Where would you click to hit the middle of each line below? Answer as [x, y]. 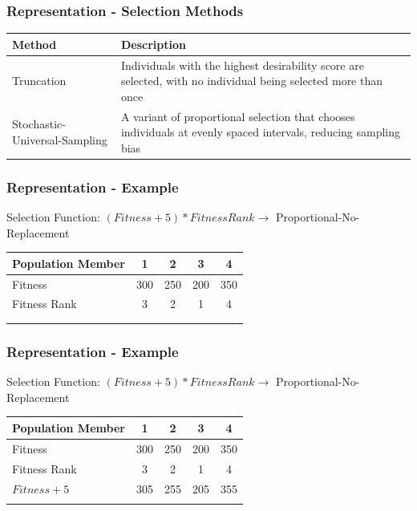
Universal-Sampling [60, 139]
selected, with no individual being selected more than [252, 81]
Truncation [39, 81]
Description [153, 44]
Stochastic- [39, 124]
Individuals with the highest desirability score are [242, 65]
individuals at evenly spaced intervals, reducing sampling [261, 132]
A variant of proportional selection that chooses [238, 116]
